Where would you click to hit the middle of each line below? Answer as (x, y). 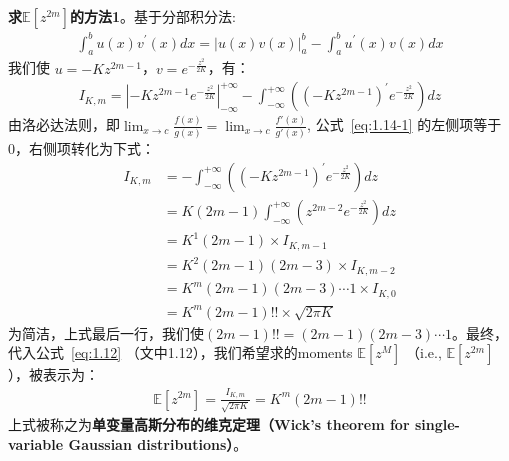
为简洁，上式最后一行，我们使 (106, 332)
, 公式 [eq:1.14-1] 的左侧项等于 (404, 124)
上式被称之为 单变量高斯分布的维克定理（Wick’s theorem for (209, 424)
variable (36, 443)
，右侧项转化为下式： (85, 148)
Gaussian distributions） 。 (158, 443)
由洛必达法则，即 (64, 124)
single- (437, 424)
